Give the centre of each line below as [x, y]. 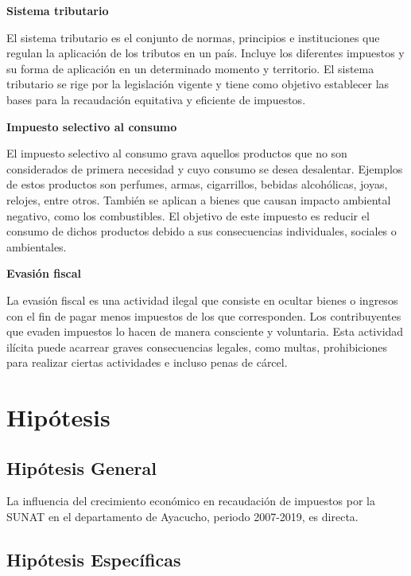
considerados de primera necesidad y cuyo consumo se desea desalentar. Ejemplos [205, 168]
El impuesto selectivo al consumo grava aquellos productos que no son [177, 153]
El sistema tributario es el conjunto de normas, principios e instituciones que [193, 37]
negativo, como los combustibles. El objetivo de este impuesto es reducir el [188, 215]
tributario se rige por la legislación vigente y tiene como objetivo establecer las [198, 84]
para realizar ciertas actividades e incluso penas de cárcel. [147, 362]
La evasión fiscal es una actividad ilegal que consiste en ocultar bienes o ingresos [202, 300]
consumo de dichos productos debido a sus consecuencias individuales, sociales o [202, 231]
